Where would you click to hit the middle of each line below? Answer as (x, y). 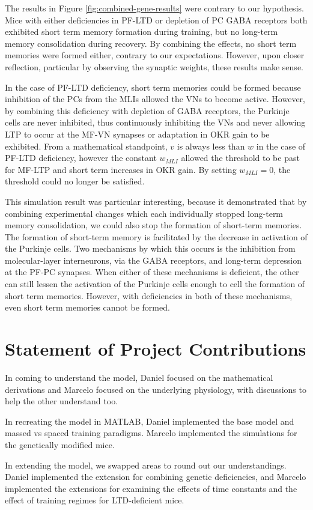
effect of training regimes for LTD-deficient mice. (95, 500)
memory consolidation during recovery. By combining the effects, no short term (151, 43)
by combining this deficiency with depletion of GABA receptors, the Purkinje (147, 110)
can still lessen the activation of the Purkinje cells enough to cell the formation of (155, 284)
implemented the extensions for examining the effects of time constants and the (151, 488)
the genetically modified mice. (60, 444)
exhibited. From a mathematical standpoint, (86, 146)
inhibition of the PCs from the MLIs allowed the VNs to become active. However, (155, 99)
